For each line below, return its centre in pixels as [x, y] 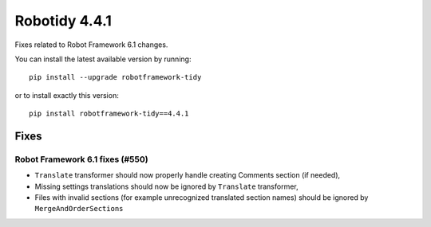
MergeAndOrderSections [79, 209]
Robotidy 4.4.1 [63, 21]
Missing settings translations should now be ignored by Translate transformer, [166, 186]
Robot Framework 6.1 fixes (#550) [81, 159]
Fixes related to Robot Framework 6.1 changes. [91, 45]
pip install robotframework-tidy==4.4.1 [109, 114]
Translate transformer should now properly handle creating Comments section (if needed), [188, 175]
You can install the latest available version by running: [103, 59]
